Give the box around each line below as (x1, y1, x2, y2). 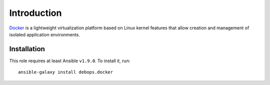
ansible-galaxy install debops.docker (18, 70, 113, 75)
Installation (9, 45, 45, 53)
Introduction (9, 7, 62, 18)
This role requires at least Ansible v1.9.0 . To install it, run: (9, 58, 130, 64)
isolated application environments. (9, 31, 80, 37)
